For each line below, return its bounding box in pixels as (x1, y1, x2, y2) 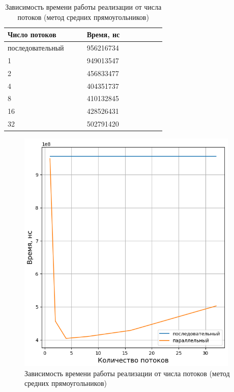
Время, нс (86, 29, 120, 40)
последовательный (8, 42, 64, 53)
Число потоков (8, 29, 56, 40)
